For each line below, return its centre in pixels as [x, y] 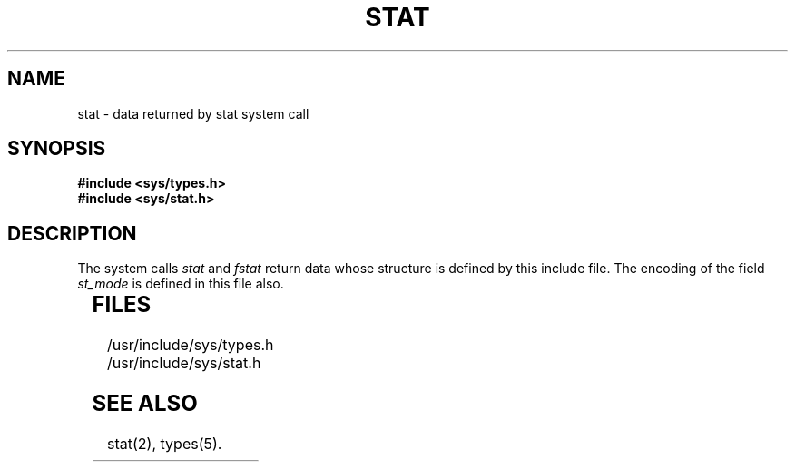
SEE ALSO [145, 404]
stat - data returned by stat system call [193, 113]
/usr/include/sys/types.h [191, 345]
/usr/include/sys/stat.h [184, 363]
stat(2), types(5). [165, 444]
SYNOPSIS [57, 149]
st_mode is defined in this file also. [181, 284]
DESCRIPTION [72, 233]
